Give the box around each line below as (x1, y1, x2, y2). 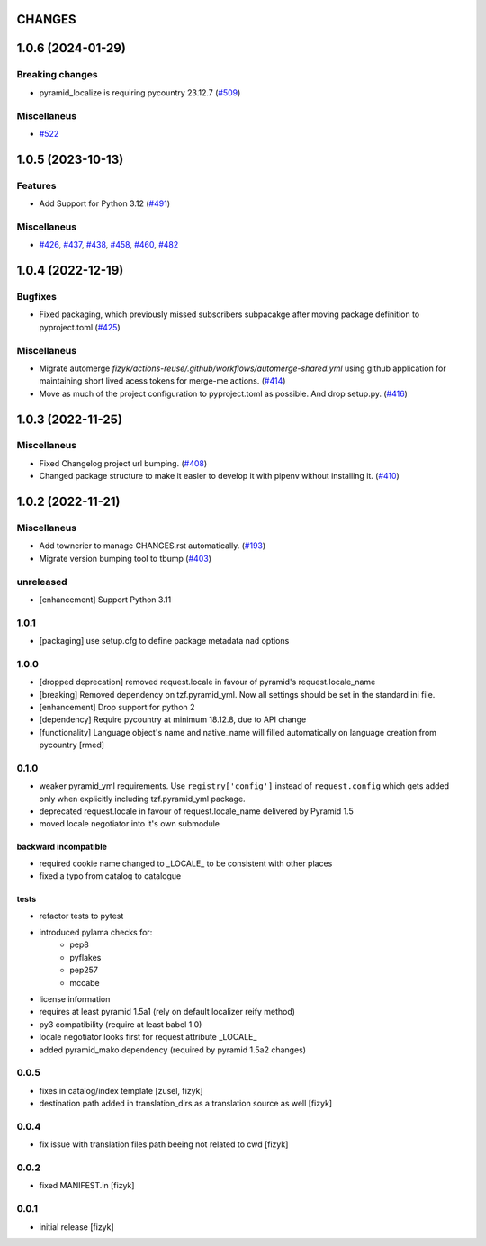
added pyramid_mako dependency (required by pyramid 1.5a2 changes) (39, 1044, 306, 1055)
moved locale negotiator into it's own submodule (39, 818, 220, 829)
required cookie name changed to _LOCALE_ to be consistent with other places (39, 858, 333, 869)
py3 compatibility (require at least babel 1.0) (39, 1018, 202, 1030)
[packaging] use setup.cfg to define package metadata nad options (39, 636, 290, 646)
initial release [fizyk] (39, 1221, 114, 1232)
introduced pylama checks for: (39, 927, 153, 938)
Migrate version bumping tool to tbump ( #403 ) (39, 553, 211, 564)
